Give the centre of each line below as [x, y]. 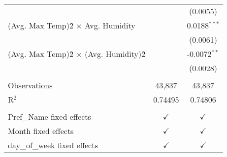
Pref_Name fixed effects [49, 117]
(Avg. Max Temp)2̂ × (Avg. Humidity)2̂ [77, 54]
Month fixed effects [41, 131]
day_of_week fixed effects [53, 145]
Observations [30, 85]
